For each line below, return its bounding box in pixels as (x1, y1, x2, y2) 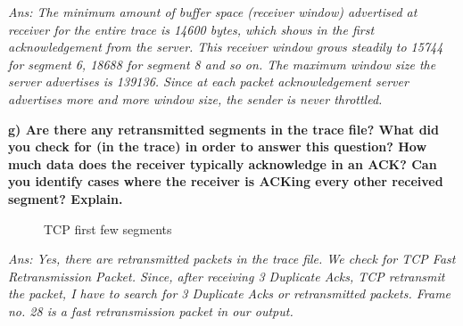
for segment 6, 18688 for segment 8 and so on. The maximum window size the (8, 54, 436, 73)
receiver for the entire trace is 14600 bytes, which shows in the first (8, 20, 375, 38)
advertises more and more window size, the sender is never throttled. (8, 89, 383, 108)
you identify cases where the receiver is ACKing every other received (8, 172, 443, 191)
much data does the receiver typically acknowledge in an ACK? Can (8, 154, 437, 173)
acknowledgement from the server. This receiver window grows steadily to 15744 (8, 37, 443, 56)
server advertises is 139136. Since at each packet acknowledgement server (8, 72, 409, 91)
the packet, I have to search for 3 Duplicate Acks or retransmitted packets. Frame (8, 284, 451, 303)
